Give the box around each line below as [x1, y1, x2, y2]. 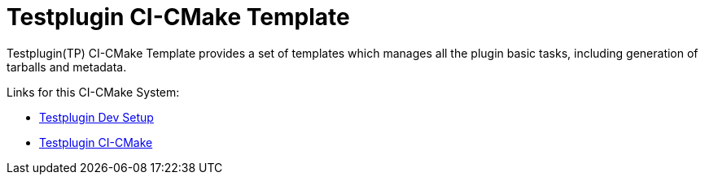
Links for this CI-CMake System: [7, 84, 180, 99]
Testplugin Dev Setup [39, 110, 154, 124]
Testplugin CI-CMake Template [7, 3, 350, 31]
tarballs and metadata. [7, 59, 127, 74]
